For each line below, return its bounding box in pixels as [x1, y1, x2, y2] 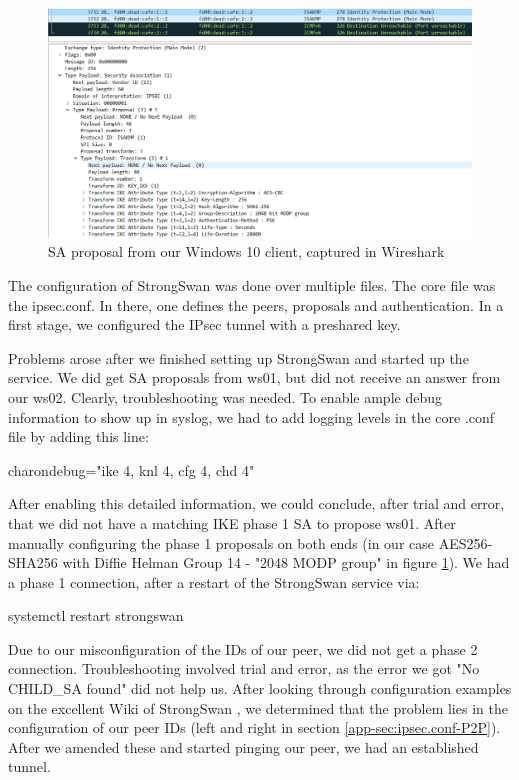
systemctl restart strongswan [8, 605, 184, 626]
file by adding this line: [8, 426, 149, 447]
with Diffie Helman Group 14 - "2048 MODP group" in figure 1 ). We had [62, 552, 510, 573]
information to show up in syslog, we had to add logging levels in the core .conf [8, 406, 495, 427]
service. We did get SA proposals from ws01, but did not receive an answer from [8, 367, 501, 388]
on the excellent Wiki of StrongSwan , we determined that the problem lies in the [8, 697, 508, 718]
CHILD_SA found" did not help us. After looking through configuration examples [8, 678, 512, 699]
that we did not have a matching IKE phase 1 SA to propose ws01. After [8, 512, 456, 533]
